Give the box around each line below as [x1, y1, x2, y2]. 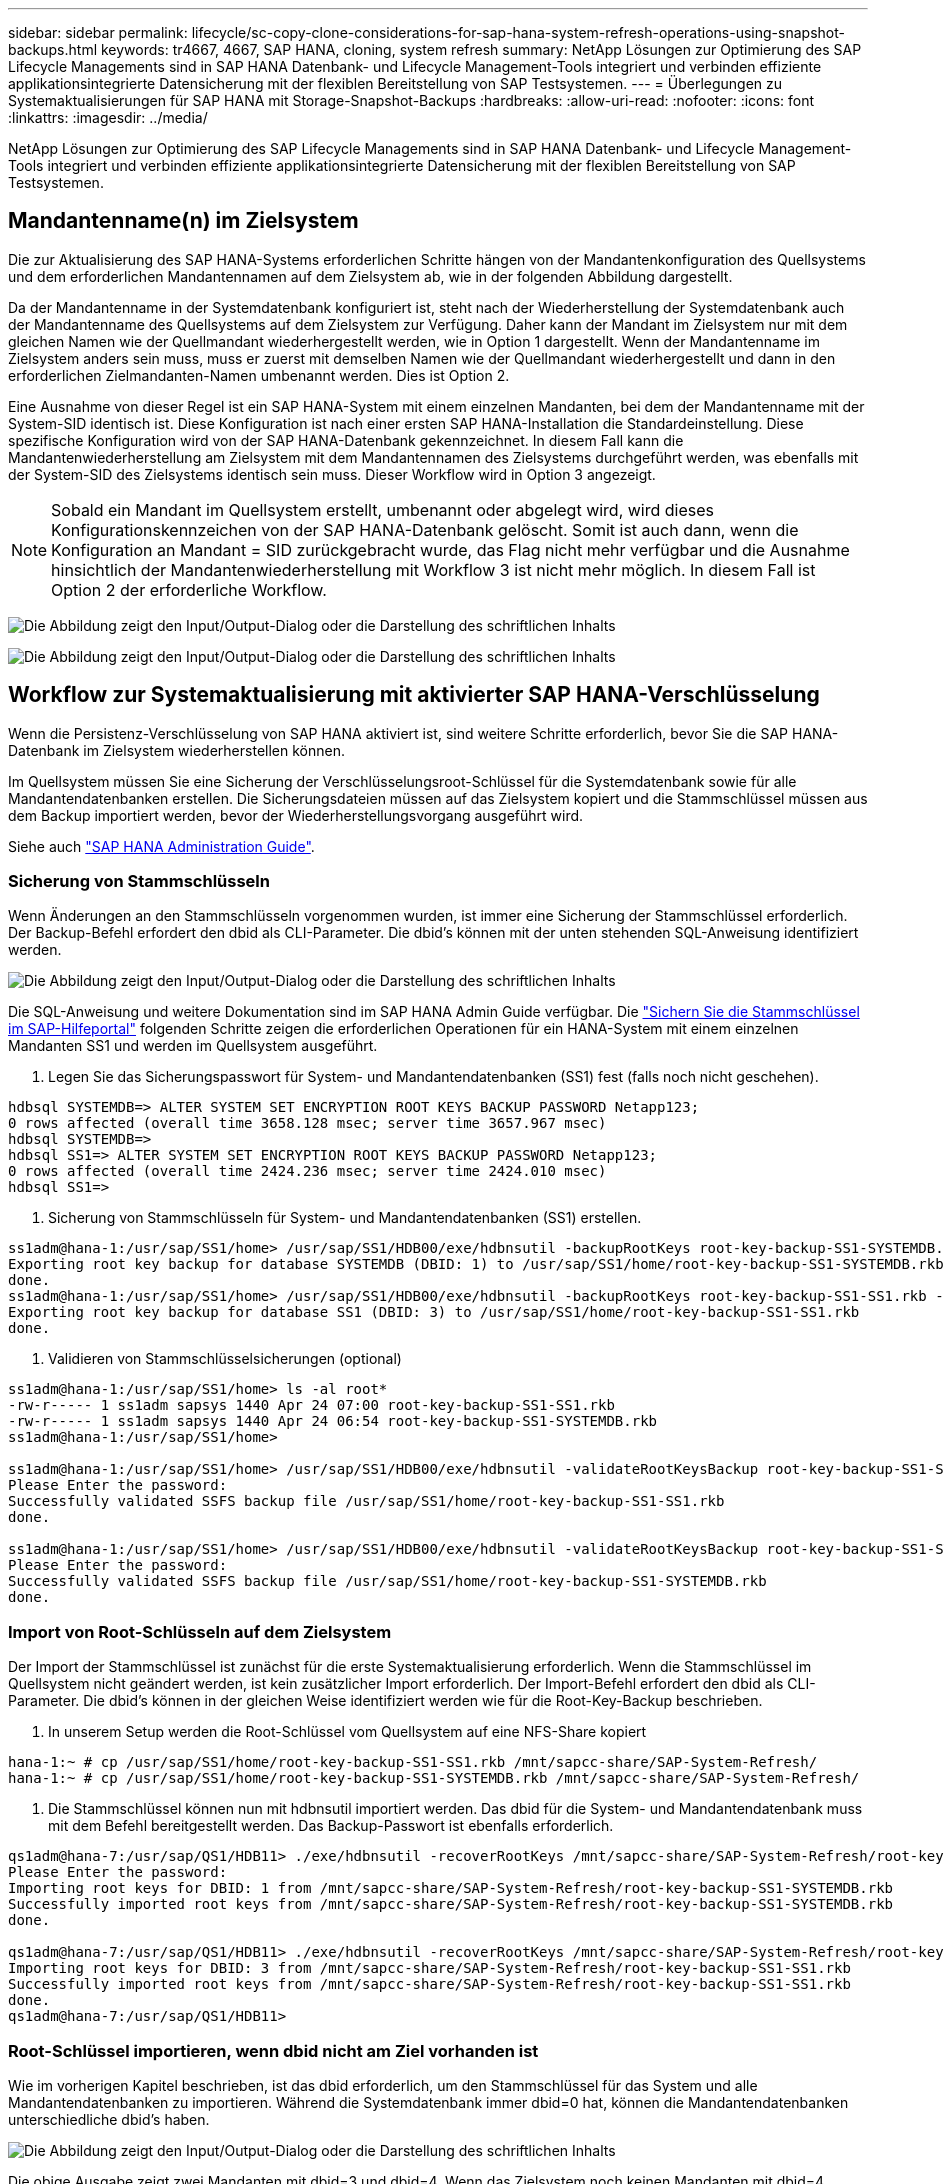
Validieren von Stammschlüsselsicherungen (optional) [48, 1350, 402, 1368]
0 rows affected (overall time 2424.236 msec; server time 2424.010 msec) [8, 1163, 607, 1180]
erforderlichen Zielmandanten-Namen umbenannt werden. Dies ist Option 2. [8, 366, 510, 384]
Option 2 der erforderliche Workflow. [51, 579, 327, 600]
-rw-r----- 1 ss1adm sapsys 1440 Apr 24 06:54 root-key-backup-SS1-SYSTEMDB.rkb [8, 1413, 658, 1430]
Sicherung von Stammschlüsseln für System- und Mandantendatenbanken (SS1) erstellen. [48, 1209, 642, 1227]
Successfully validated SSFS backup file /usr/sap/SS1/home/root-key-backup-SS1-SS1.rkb [8, 1493, 725, 1510]
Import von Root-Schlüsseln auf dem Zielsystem [8, 1621, 392, 1642]
